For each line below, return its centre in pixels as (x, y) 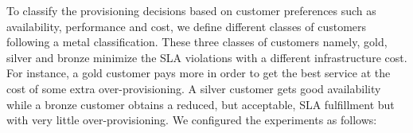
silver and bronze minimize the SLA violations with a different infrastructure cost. (207, 57)
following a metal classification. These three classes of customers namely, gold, (197, 42)
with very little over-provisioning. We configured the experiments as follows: (192, 120)
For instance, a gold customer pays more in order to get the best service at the (199, 73)
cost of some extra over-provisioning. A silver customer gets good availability (194, 88)
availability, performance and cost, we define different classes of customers (187, 26)
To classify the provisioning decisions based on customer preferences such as (191, 10)
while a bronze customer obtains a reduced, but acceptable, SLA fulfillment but (201, 104)
